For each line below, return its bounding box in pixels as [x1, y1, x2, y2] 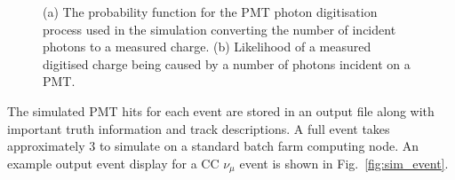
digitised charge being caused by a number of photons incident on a [43, 54, 411, 73]
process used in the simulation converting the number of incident [43, 20, 396, 38]
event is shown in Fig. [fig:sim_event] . [239, 153, 449, 172]
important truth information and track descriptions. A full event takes [7, 119, 390, 137]
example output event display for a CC [7, 153, 220, 172]
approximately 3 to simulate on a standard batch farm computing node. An [7, 137, 419, 155]
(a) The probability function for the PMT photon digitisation [43, 3, 378, 20]
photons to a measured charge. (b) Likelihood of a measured [43, 37, 371, 56]
